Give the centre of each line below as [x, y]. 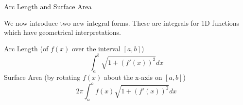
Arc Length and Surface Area [48, 6]
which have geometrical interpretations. [62, 32]
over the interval [96, 48]
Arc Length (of [26, 48]
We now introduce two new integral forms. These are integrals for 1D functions [122, 22]
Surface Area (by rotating [42, 77]
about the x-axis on [133, 77]
